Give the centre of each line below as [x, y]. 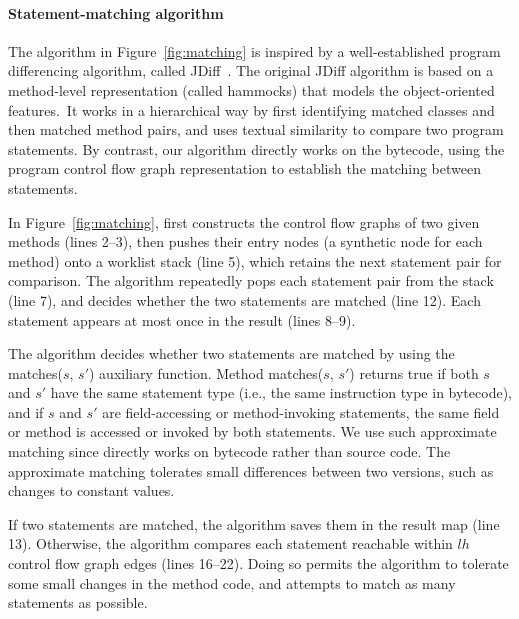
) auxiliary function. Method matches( [206, 372]
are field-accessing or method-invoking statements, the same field [301, 411]
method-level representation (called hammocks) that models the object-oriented [251, 89]
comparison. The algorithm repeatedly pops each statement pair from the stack [251, 280]
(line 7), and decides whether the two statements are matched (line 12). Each [244, 299]
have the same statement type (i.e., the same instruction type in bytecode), [281, 392]
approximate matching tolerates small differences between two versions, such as [251, 470]
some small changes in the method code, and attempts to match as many [232, 582]
